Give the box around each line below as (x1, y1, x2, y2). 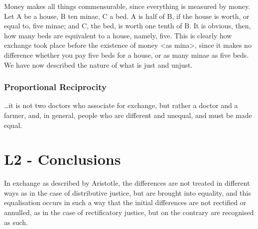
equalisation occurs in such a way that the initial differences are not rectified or (4, 197, 247, 208)
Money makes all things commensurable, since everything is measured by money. (4, 1, 251, 11)
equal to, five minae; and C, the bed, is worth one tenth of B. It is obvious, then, (4, 20, 251, 31)
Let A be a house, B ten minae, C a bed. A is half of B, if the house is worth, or (4, 10, 250, 21)
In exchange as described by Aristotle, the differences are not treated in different (4, 178, 250, 188)
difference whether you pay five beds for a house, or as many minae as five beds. (4, 49, 249, 60)
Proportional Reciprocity (4, 81, 107, 93)
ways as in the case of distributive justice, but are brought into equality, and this (4, 187, 251, 198)
